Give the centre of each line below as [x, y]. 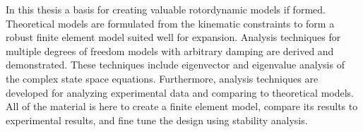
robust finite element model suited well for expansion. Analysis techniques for [173, 37]
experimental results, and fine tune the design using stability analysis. [157, 120]
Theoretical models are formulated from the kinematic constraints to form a [170, 23]
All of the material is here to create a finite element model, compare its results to [182, 106]
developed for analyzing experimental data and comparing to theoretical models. [180, 92]
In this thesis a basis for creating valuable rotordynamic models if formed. [166, 9]
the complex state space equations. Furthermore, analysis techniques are [162, 78]
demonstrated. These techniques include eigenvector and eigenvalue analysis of [175, 65]
